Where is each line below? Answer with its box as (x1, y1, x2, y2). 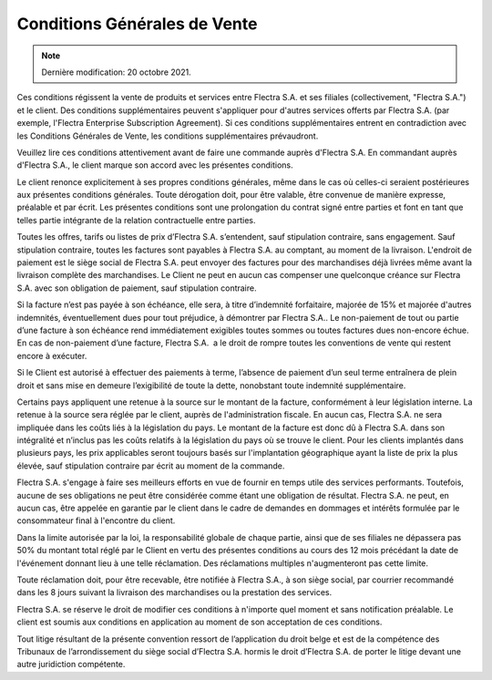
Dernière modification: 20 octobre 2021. (41, 67, 191, 77)
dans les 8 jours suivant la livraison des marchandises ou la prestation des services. (16, 587, 333, 598)
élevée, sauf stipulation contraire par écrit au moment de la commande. (16, 460, 285, 471)
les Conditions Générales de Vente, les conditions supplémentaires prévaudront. (16, 130, 319, 141)
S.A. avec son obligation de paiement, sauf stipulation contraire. (16, 283, 257, 294)
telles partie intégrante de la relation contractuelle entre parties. (16, 214, 256, 225)
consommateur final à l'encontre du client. (16, 515, 176, 526)
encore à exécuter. (16, 350, 87, 361)
